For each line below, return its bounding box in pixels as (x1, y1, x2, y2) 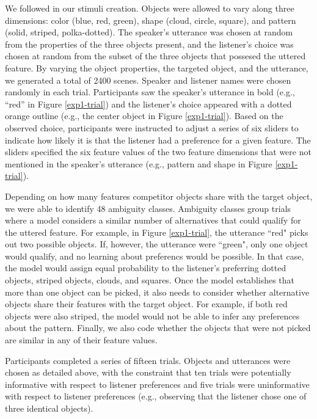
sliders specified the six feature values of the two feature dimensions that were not (5, 145, 312, 158)
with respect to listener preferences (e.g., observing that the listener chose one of (5, 390, 307, 403)
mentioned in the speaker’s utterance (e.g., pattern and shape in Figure (5, 157, 272, 170)
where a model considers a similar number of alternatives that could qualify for (5, 214, 301, 227)
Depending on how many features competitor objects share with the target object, (5, 189, 313, 202)
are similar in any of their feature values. (5, 333, 158, 346)
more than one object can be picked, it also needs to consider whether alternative (5, 285, 310, 298)
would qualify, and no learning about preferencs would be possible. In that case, (5, 249, 304, 262)
